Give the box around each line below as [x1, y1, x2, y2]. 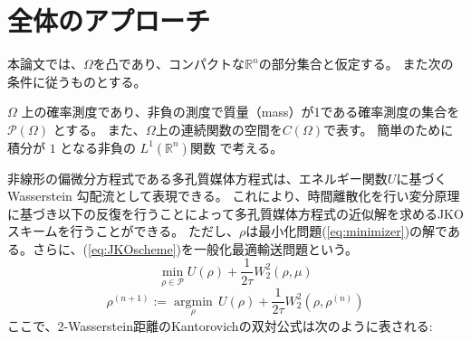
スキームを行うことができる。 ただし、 [7, 222, 239, 241]
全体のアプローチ [7, 2, 211, 39]
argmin [173, 295, 213, 308]
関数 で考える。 [189, 137, 284, 156]
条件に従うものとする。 [7, 71, 147, 90]
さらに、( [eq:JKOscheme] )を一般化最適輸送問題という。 [32, 239, 359, 258]
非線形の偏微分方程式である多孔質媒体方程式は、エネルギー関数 [7, 168, 388, 187]
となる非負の [60, 137, 136, 156]
